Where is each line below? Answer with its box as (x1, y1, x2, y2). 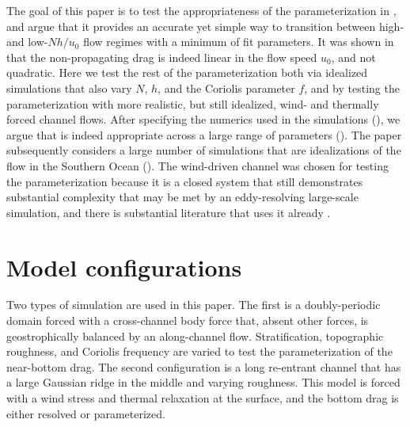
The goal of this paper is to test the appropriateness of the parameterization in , (6, 2, 397, 18)
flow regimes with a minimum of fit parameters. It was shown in (83, 33, 394, 50)
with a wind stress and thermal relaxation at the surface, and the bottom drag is (6, 390, 399, 406)
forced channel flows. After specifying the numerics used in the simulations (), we (6, 111, 401, 128)
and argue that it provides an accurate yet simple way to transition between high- (6, 17, 404, 34)
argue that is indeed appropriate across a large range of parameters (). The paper (6, 126, 402, 143)
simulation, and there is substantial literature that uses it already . (6, 204, 331, 220)
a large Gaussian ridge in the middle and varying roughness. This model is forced (6, 374, 401, 391)
